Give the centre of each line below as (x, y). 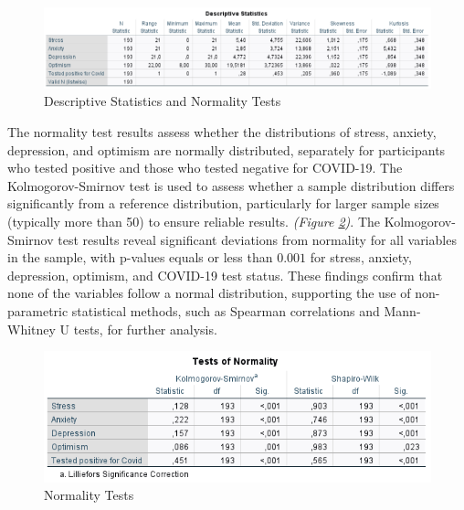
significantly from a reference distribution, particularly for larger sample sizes (223, 203)
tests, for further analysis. (145, 329)
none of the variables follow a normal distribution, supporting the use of (209, 293)
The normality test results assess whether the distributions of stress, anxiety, (222, 132)
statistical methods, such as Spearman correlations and (226, 311)
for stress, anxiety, (361, 257)
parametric (38, 311)
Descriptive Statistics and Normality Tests (163, 101)
